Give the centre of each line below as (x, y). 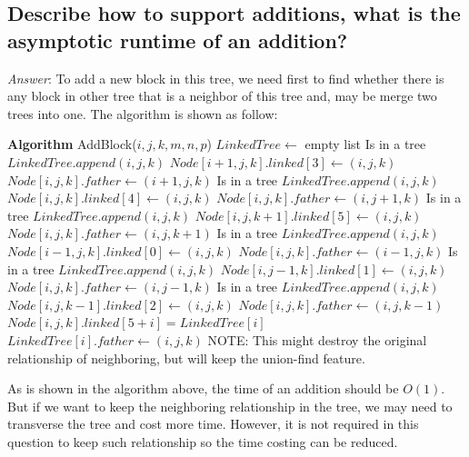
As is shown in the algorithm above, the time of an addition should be (203, 388)
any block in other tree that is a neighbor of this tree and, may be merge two (222, 96)
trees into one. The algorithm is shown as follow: (143, 113)
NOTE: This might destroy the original (317, 339)
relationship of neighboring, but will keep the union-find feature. (186, 358)
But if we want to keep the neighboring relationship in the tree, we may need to (230, 406)
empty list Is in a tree (365, 144)
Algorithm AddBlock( (72, 144)
